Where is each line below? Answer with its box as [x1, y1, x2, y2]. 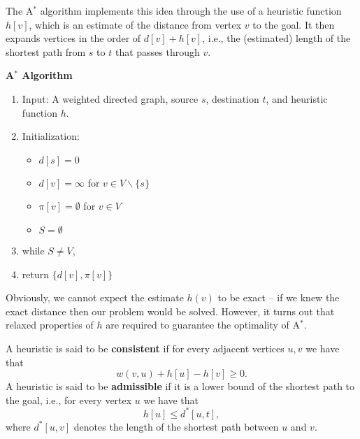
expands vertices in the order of [6, 31, 141, 45]
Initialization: [22, 129, 80, 143]
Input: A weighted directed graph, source [22, 91, 199, 106]
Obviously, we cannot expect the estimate [6, 290, 184, 305]
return [22, 266, 50, 281]
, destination [206, 91, 259, 106]
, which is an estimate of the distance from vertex [29, 17, 242, 31]
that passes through [115, 44, 200, 59]
